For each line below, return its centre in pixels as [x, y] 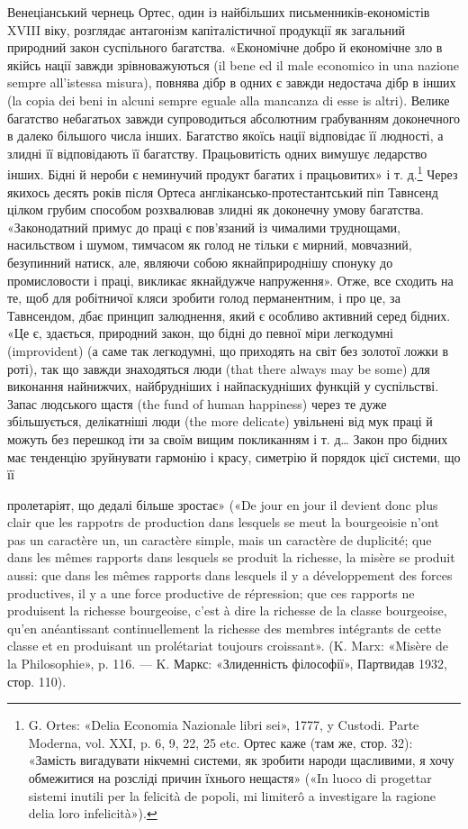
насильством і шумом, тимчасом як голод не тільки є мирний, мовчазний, [210, 245]
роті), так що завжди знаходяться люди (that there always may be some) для [219, 368]
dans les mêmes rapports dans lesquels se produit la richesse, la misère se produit [231, 557]
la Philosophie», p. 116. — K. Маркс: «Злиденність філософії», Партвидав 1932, [227, 664]
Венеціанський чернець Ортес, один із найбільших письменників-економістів [219, 12]
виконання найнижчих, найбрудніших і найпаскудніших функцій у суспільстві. [223, 386]
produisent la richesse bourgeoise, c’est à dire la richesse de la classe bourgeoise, [227, 610]
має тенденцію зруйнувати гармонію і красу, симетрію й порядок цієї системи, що [234, 456]
